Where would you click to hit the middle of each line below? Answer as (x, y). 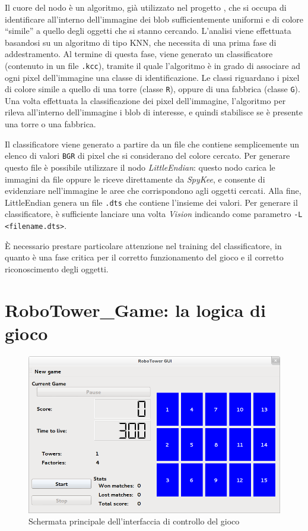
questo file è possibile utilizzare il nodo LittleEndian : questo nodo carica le (140, 167)
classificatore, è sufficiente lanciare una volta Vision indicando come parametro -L (154, 214)
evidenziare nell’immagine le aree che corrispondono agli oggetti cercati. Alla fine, (153, 191)
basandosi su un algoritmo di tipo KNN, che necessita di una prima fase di (141, 42)
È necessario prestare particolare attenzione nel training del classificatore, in (143, 245)
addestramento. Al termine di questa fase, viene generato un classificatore (139, 54)
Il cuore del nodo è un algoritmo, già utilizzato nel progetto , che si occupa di (146, 7)
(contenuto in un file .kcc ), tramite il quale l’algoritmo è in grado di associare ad (153, 65)
